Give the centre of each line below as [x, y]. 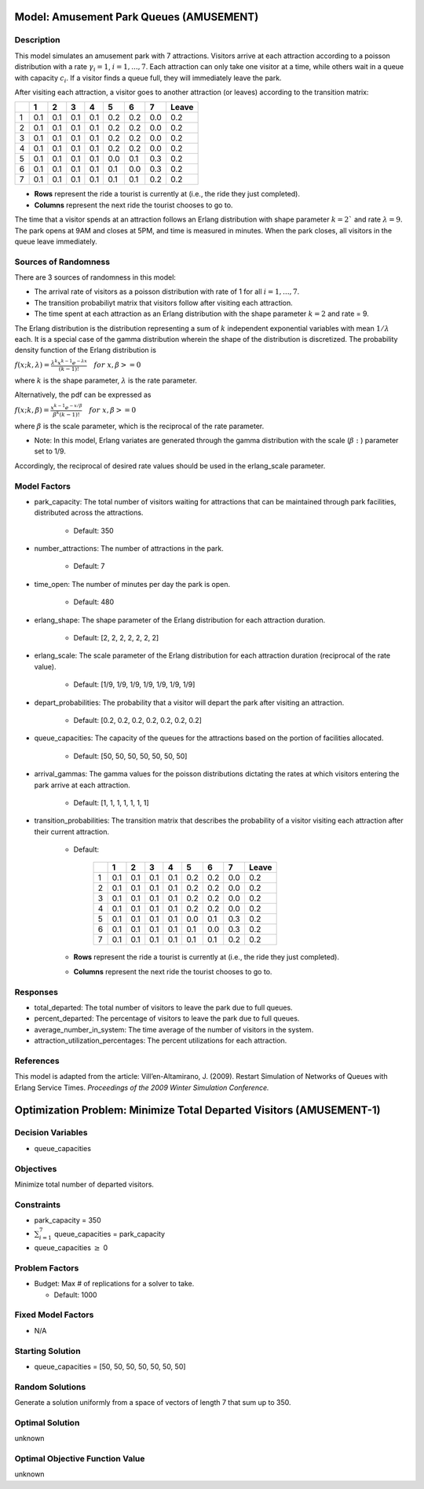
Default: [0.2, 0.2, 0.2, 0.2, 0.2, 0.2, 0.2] [137, 720]
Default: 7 [89, 567]
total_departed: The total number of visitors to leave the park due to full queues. [164, 1007]
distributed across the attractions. [89, 513]
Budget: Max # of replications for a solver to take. [114, 1284]
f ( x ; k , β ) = [32, 410]
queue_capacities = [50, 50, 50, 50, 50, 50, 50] [110, 1366]
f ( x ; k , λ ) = [32, 365]
